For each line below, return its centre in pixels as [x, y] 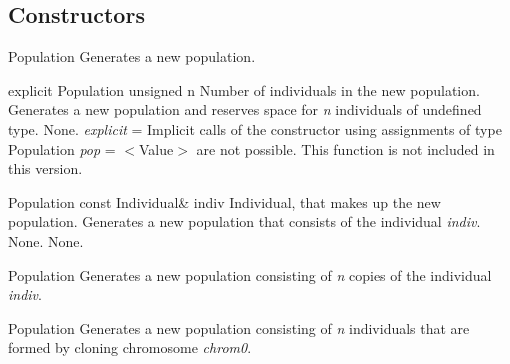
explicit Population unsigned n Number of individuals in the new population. [244, 89]
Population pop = [62, 148]
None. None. [46, 240]
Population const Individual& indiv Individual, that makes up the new [224, 201]
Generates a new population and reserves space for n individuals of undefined [245, 109]
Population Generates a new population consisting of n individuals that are [239, 327]
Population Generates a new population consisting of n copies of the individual [250, 274]
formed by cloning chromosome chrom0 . [130, 347]
